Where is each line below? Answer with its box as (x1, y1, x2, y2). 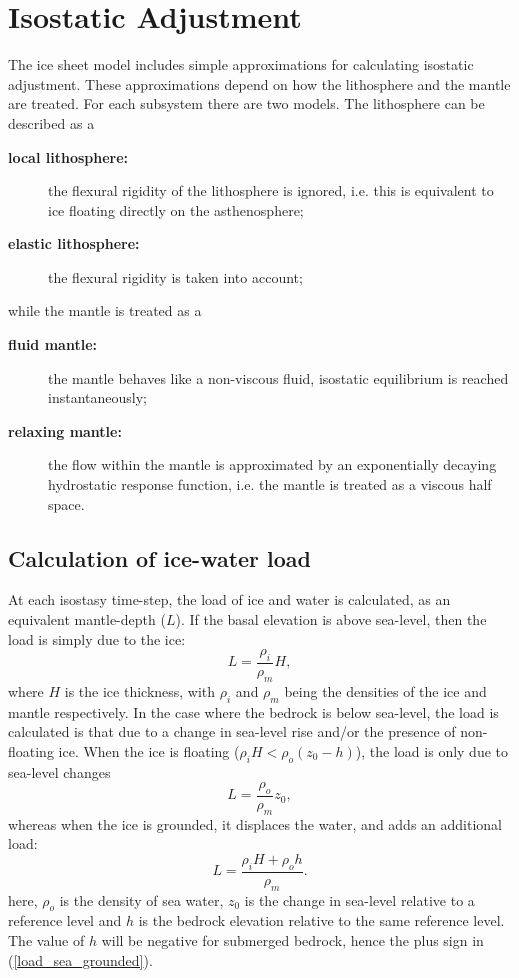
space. (48, 493, 85, 514)
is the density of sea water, (59, 889, 224, 910)
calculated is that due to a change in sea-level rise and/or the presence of (8, 721, 456, 742)
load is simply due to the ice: (8, 628, 186, 649)
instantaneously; (48, 387, 147, 408)
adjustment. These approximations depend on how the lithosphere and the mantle (8, 73, 511, 94)
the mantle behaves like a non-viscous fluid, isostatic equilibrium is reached (48, 367, 509, 388)
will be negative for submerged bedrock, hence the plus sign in (101, 930, 484, 951)
